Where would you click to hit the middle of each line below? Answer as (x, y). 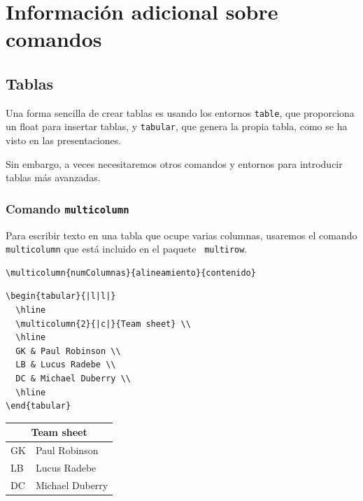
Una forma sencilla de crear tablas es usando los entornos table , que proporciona (180, 112)
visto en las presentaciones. (64, 140)
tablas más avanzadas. (53, 177)
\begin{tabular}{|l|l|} (61, 296)
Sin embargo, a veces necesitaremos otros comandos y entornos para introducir (174, 163)
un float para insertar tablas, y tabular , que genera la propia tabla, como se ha (177, 126)
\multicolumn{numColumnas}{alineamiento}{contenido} (131, 273)
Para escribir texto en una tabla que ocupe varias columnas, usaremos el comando (181, 235)
